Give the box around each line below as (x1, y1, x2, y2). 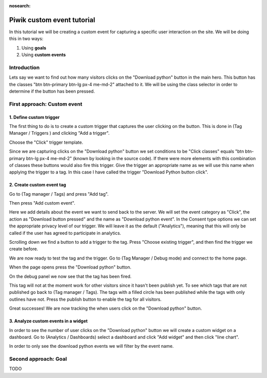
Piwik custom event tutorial (9, 15, 95, 24)
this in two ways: (9, 36, 44, 42)
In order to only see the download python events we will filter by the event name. (9, 343, 174, 349)
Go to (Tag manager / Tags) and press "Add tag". (9, 191, 109, 197)
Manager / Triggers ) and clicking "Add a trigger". (9, 130, 110, 136)
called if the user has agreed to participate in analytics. (9, 230, 121, 236)
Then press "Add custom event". (9, 200, 75, 206)
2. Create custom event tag (9, 182, 66, 188)
